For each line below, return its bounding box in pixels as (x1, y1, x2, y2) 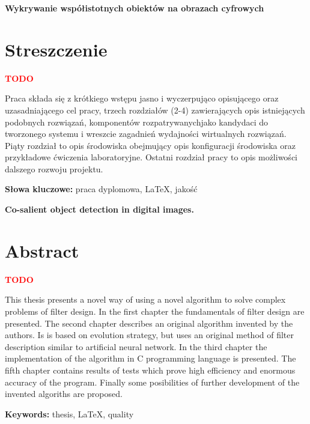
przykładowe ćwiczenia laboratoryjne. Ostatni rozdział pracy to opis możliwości (5, 151, 297, 163)
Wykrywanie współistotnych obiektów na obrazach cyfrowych (5, 2, 264, 14)
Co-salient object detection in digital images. (5, 203, 194, 216)
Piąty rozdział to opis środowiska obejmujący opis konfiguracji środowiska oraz (5, 139, 296, 151)
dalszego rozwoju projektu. (5, 162, 103, 175)
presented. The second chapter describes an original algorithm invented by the (5, 316, 293, 329)
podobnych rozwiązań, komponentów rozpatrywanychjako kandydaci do (5, 115, 269, 128)
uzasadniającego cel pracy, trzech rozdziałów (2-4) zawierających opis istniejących (5, 103, 305, 116)
